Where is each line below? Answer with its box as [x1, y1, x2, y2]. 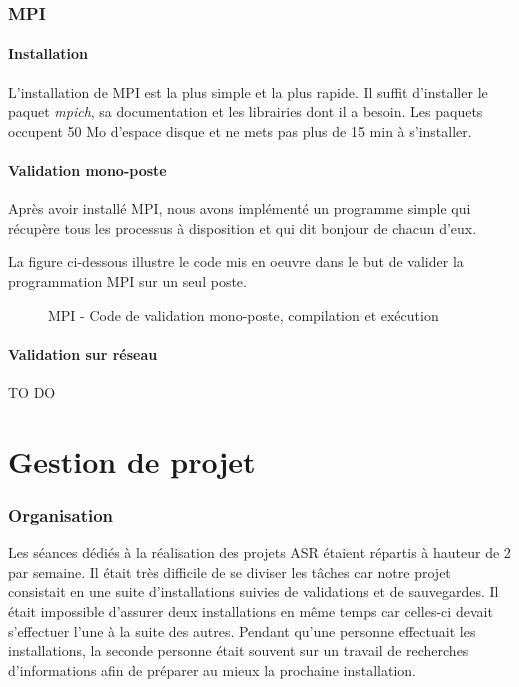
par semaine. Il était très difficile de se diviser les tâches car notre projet [8, 561, 451, 582]
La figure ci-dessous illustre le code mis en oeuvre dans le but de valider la [8, 251, 464, 272]
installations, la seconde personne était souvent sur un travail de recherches [8, 640, 469, 661]
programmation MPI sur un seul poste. [8, 271, 247, 291]
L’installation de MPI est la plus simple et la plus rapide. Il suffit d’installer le [8, 81, 488, 102]
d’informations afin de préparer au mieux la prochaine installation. [8, 659, 416, 680]
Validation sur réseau [8, 343, 158, 364]
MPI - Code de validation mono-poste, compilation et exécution [48, 304, 439, 325]
